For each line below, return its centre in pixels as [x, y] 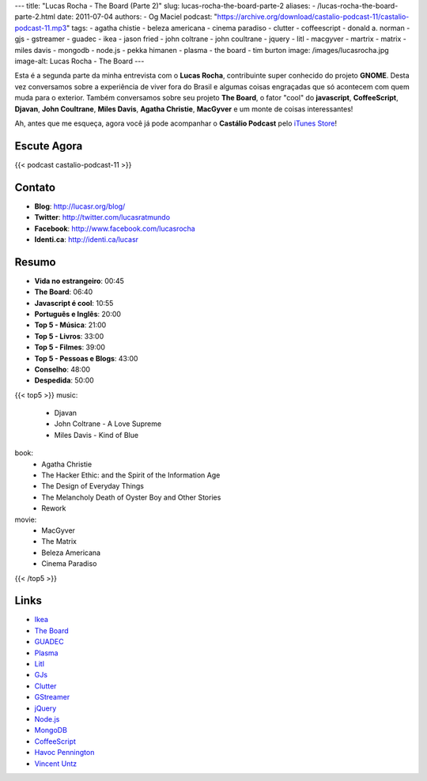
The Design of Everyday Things [93, 486]
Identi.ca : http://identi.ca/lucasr [86, 239]
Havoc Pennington [64, 753]
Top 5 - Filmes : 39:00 [70, 347]
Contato [35, 187]
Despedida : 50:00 [64, 380]
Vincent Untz [56, 764]
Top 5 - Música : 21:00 [70, 325]
